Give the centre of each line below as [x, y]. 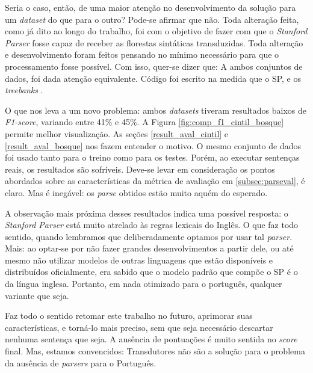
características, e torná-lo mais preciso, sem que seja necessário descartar [139, 327]
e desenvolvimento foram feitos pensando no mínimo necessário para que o [142, 54]
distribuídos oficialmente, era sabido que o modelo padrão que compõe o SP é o [151, 272]
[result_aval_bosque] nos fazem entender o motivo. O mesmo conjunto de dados [153, 145]
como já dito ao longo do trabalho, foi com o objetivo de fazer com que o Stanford [156, 31]
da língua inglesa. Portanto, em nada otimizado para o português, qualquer [144, 284]
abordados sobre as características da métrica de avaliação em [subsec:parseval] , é [155, 181]
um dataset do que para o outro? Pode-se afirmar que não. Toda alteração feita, [152, 19]
